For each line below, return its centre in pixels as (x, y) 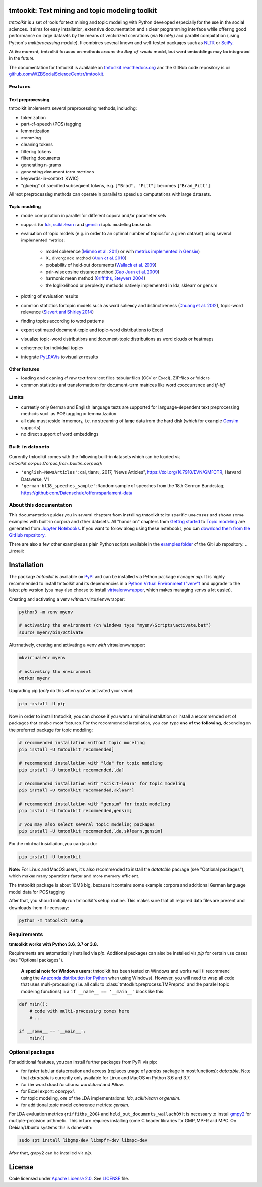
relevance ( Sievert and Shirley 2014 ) (57, 312)
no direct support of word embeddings (60, 434)
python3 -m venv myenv (46, 612)
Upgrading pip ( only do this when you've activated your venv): (71, 690)
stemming (31, 138)
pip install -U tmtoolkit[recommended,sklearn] (77, 790)
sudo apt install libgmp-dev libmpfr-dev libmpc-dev (83, 1140)
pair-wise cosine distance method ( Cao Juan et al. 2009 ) (102, 272)
